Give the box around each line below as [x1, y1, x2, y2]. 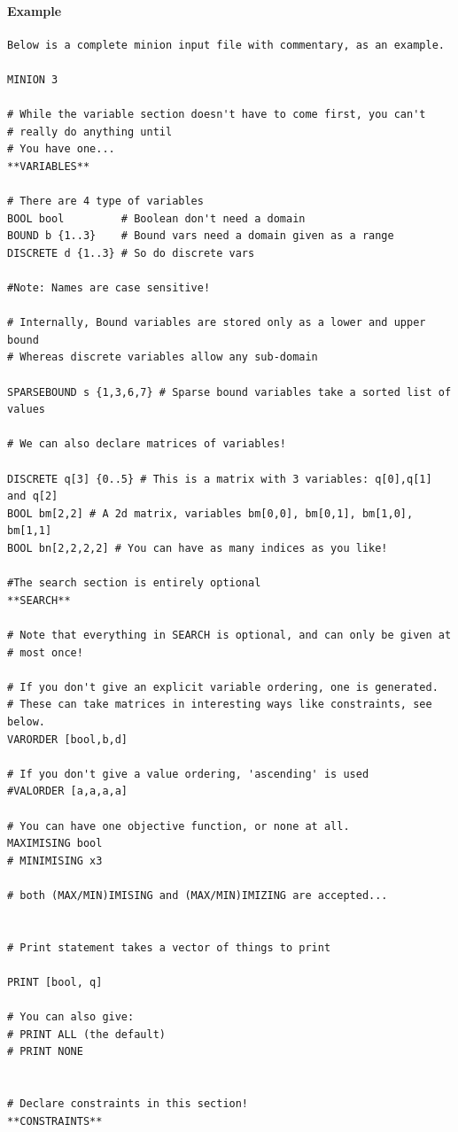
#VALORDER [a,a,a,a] [7, 785, 128, 798]
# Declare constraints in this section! [7, 1097, 249, 1111]
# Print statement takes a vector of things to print [7, 941, 331, 954]
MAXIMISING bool [7, 837, 103, 850]
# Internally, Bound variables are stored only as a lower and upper [7, 316, 426, 330]
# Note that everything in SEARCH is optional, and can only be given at [7, 628, 452, 641]
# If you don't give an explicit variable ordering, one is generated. [7, 680, 439, 694]
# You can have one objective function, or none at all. [7, 819, 350, 833]
